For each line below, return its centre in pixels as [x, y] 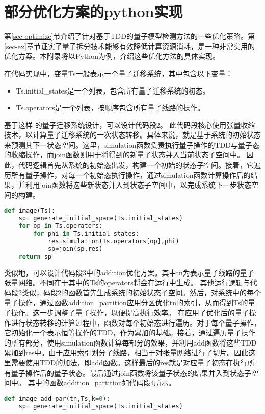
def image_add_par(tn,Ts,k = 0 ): [57, 398]
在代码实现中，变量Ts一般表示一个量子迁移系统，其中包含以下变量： [118, 73]
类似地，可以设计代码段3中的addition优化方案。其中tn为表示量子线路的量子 [129, 272]
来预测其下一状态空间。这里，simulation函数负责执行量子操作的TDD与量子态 [132, 144]
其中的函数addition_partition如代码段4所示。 [102, 383]
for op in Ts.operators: [61, 226]
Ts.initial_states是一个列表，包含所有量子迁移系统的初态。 [113, 90]
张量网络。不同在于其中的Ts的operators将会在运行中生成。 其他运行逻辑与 [127, 282]
